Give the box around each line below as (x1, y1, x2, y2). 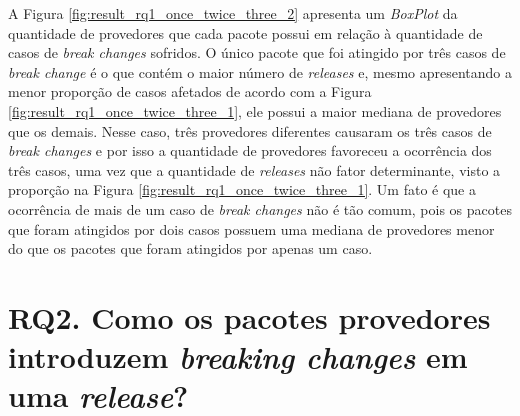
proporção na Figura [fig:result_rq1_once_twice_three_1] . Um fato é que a (8, 179, 476, 200)
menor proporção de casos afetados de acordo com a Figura (8, 81, 372, 102)
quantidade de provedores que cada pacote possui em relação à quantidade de (8, 22, 483, 43)
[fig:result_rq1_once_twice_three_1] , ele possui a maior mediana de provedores (8, 100, 502, 121)
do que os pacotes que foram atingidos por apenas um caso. (8, 238, 373, 259)
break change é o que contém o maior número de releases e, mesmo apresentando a (8, 61, 512, 82)
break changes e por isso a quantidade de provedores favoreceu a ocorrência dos (8, 140, 492, 161)
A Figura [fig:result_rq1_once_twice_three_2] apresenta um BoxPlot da (8, 3, 458, 23)
